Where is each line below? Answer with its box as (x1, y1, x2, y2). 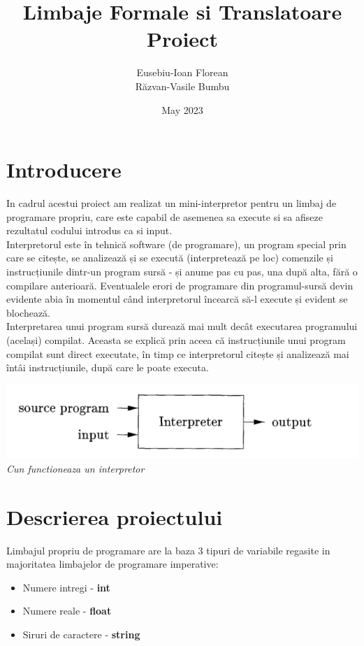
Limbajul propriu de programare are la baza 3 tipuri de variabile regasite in (6, 543, 330, 557)
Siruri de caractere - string (22, 626, 140, 641)
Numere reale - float (22, 603, 112, 618)
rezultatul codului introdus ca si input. (6, 223, 173, 238)
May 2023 (161, 102, 203, 117)
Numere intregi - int (22, 580, 110, 594)
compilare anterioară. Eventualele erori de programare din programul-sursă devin (6, 278, 354, 292)
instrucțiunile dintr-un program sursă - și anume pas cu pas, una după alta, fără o (6, 264, 358, 278)
